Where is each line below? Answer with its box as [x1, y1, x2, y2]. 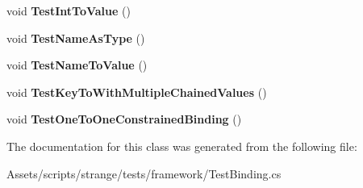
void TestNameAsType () [6, 29, 145, 46]
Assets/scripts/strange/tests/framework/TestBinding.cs [6, 165, 282, 182]
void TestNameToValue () [6, 56, 148, 73]
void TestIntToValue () [6, 2, 131, 19]
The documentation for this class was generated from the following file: [6, 137, 357, 154]
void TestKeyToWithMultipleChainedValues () [6, 83, 267, 100]
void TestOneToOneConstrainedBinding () [6, 111, 242, 127]
